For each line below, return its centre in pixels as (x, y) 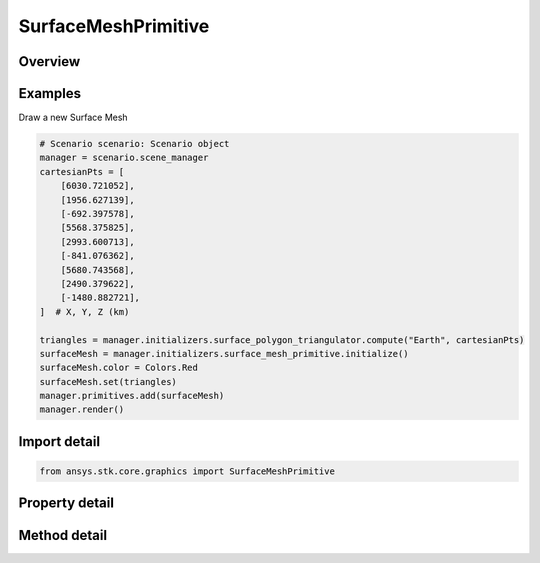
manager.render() (82, 409)
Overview (49, 61)
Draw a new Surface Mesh (73, 117)
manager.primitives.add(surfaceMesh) (132, 396)
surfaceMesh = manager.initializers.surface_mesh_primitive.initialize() (224, 353)
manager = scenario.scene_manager (124, 158)
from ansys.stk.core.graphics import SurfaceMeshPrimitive (187, 471)
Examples (50, 93)
